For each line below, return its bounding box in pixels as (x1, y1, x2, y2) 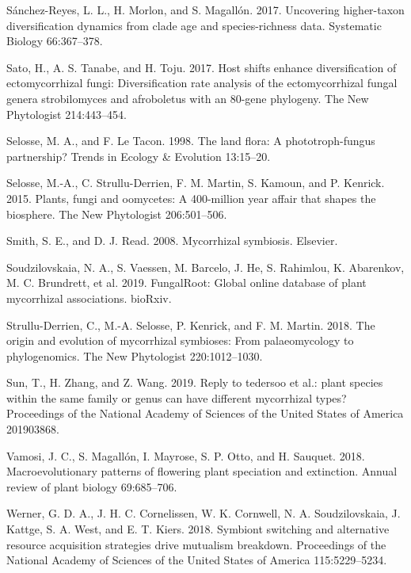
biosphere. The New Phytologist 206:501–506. (6, 205, 227, 222)
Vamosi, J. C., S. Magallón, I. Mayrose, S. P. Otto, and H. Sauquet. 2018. (6, 447, 365, 464)
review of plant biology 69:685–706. (6, 478, 177, 495)
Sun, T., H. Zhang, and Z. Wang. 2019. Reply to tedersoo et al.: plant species (6, 374, 383, 391)
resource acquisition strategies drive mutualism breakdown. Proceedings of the (6, 536, 386, 552)
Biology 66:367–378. (6, 32, 103, 49)
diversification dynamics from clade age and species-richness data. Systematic (6, 17, 382, 33)
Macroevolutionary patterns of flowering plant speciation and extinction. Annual (6, 463, 398, 479)
